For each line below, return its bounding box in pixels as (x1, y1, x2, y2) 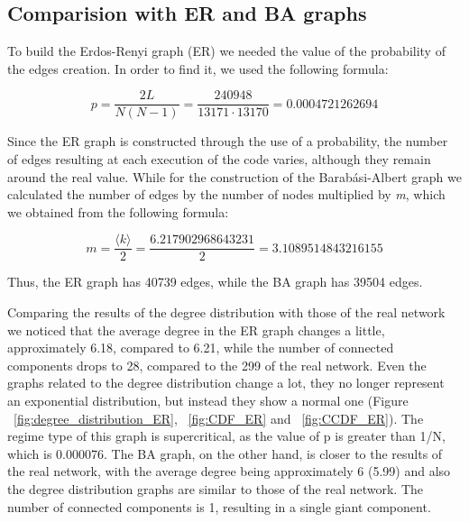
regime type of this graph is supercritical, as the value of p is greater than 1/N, (7, 426, 446, 445)
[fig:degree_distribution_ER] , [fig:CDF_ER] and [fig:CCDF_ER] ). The (14, 408, 424, 427)
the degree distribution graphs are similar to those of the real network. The (7, 480, 424, 499)
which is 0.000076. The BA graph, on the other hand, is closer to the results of (7, 444, 443, 462)
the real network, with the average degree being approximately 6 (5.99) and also (7, 462, 451, 481)
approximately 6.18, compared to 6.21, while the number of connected (7, 338, 394, 357)
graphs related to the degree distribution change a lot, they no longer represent (7, 373, 445, 392)
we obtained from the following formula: (7, 202, 229, 221)
